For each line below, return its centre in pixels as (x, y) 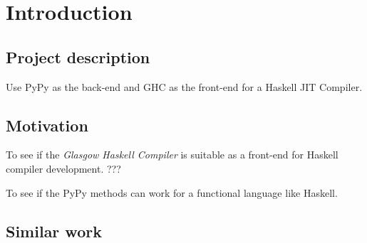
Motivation (47, 125)
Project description (78, 56)
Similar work (54, 231)
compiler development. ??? (63, 168)
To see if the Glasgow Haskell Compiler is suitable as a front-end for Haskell (172, 155)
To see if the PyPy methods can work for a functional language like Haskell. (172, 192)
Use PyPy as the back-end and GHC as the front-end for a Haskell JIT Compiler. (184, 86)
